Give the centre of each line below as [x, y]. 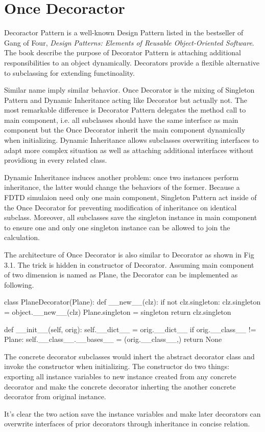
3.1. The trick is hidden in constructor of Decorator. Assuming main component [129, 264]
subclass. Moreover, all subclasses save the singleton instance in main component [131, 217]
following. [19, 284]
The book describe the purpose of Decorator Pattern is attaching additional [123, 52]
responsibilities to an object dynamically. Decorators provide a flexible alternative [132, 62]
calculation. [22, 237]
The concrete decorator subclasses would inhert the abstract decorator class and [129, 356]
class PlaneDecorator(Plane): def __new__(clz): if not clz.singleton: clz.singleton [132, 302]
